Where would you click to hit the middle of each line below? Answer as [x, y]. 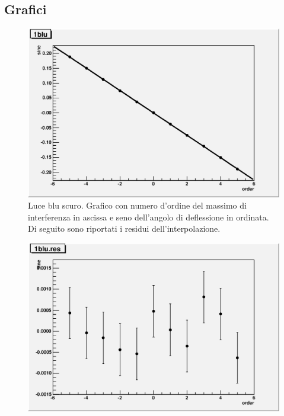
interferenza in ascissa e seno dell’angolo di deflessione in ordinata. [149, 217]
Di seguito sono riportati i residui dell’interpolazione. [124, 228]
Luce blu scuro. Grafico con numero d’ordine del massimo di [137, 205]
